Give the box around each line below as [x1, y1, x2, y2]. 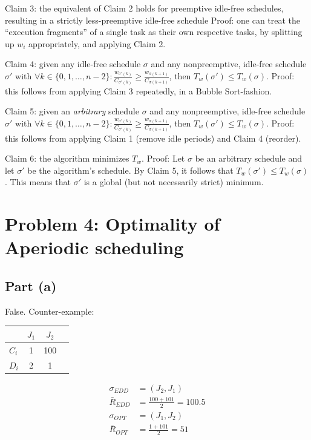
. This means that [5, 176, 71, 188]
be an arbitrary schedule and [195, 152, 303, 165]
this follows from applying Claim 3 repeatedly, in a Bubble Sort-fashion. [5, 84, 272, 97]
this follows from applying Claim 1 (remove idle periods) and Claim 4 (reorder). [5, 131, 301, 144]
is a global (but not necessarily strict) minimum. [83, 176, 264, 188]
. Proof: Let [142, 152, 185, 165]
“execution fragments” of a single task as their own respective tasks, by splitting [5, 25, 303, 38]
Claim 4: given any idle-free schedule [5, 57, 141, 70]
